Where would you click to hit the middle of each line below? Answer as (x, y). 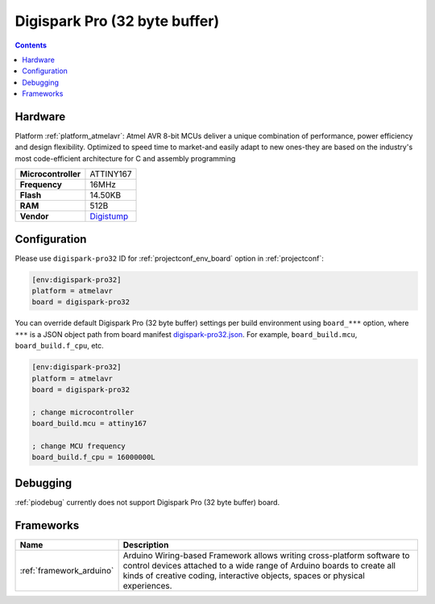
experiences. (147, 585)
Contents (31, 45)
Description (146, 544)
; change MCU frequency (79, 446)
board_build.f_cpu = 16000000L (94, 457)
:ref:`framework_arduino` (67, 570)
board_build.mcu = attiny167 (89, 424)
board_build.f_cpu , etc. (59, 346)
